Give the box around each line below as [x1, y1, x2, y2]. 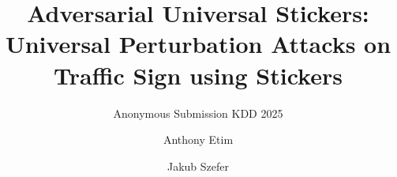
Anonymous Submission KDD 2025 [113, 104, 283, 121]
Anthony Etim [163, 131, 234, 148]
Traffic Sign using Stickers [54, 58, 343, 91]
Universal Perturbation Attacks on [5, 28, 391, 60]
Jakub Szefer [167, 157, 230, 174]
